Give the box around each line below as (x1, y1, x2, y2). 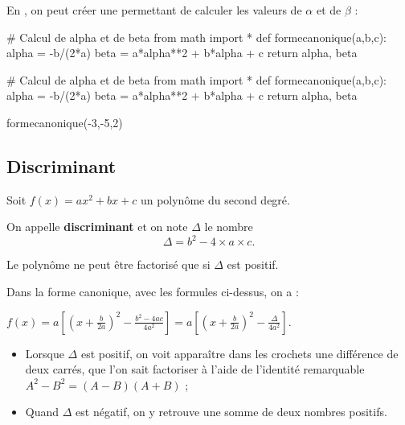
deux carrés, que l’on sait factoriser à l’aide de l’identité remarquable (25, 361, 365, 378)
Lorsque (25, 345, 64, 361)
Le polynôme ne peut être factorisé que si (6, 256, 211, 273)
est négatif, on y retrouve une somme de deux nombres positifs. (76, 403, 387, 420)
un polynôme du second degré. (140, 191, 290, 208)
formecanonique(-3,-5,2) (6, 113, 123, 130)
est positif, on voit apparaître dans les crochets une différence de (80, 345, 399, 361)
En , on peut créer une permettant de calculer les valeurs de (6, 2, 302, 18)
